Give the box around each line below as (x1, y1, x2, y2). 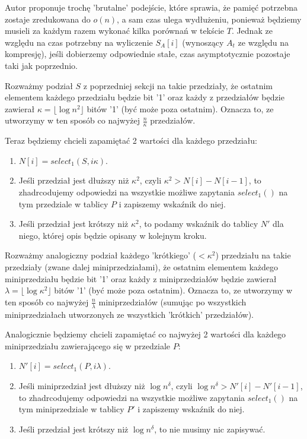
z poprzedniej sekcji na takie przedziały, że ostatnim (83, 79, 273, 91)
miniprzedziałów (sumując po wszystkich (98, 295, 247, 308)
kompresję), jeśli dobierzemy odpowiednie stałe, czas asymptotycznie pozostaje (5, 48, 290, 60)
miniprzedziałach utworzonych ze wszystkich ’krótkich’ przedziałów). (5, 308, 254, 320)
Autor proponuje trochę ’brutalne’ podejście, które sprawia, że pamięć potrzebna (5, 1, 298, 13)
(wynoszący (182, 36, 224, 48)
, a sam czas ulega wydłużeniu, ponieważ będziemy (117, 12, 302, 25)
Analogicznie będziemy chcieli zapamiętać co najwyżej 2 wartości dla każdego (5, 328, 286, 340)
